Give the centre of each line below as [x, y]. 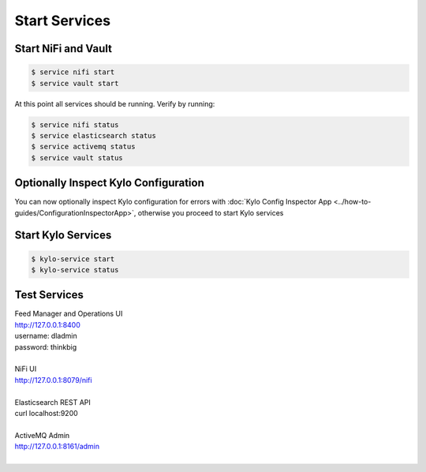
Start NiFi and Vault [63, 49]
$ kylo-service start [73, 259]
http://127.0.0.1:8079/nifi [53, 380]
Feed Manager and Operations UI [69, 314]
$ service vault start [75, 83]
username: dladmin [46, 336]
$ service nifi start [73, 72]
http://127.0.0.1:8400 [47, 324]
